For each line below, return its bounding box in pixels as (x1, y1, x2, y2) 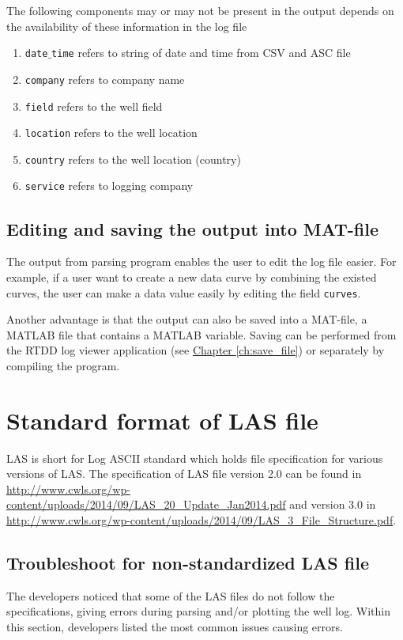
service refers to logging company (24, 177, 194, 194)
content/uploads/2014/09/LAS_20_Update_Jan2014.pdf (6, 496, 286, 513)
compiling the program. (6, 357, 120, 373)
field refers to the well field (24, 97, 163, 114)
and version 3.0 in (289, 496, 376, 513)
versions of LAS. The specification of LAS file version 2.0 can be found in (6, 465, 362, 482)
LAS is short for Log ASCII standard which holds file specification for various (6, 449, 383, 466)
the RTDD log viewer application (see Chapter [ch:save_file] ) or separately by (6, 342, 385, 358)
